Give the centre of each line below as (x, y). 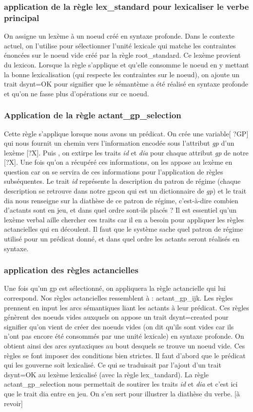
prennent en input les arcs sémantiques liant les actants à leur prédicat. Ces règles (126, 307)
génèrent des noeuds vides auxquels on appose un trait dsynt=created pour (116, 317)
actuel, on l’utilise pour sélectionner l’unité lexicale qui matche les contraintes (120, 45)
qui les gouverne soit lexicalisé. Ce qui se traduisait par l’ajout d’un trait (113, 365)
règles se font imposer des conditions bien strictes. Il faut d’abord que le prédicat (125, 355)
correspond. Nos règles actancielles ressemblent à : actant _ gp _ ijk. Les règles (118, 298)
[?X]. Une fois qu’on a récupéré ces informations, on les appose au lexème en (118, 162)
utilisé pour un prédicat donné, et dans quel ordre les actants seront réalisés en (122, 239)
